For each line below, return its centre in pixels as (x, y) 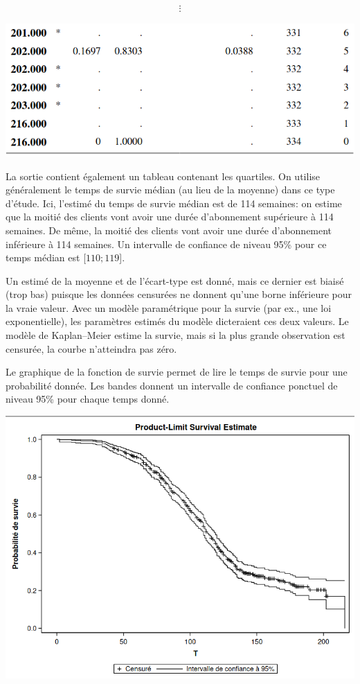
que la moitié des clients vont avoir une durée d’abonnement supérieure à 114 (170, 217)
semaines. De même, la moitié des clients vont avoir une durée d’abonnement (169, 230)
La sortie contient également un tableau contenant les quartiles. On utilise (163, 176)
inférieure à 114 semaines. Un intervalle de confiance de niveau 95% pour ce (166, 244)
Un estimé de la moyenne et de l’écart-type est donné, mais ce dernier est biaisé (175, 280)
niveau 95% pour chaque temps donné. (88, 399)
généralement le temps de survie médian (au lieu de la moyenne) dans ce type (170, 190)
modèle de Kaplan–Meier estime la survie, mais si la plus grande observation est (175, 335)
